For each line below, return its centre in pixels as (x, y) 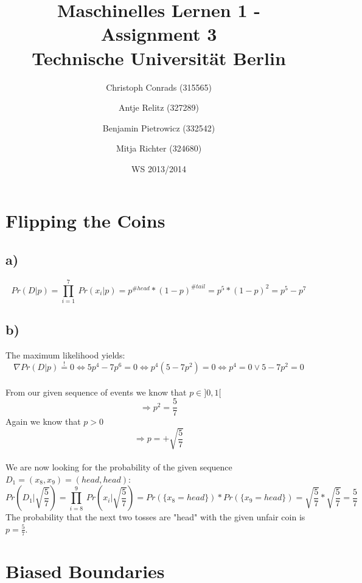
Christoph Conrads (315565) (159, 87)
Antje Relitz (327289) (159, 107)
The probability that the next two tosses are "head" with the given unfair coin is (155, 517)
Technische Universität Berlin (159, 58)
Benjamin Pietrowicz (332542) (159, 127)
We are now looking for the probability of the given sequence (119, 466)
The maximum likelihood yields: (65, 355)
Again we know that (43, 421)
